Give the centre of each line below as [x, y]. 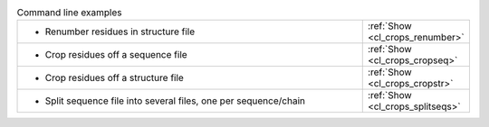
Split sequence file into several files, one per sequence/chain [175, 101]
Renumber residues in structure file [120, 32]
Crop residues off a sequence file [116, 55]
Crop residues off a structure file [115, 78]
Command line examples [69, 13]
